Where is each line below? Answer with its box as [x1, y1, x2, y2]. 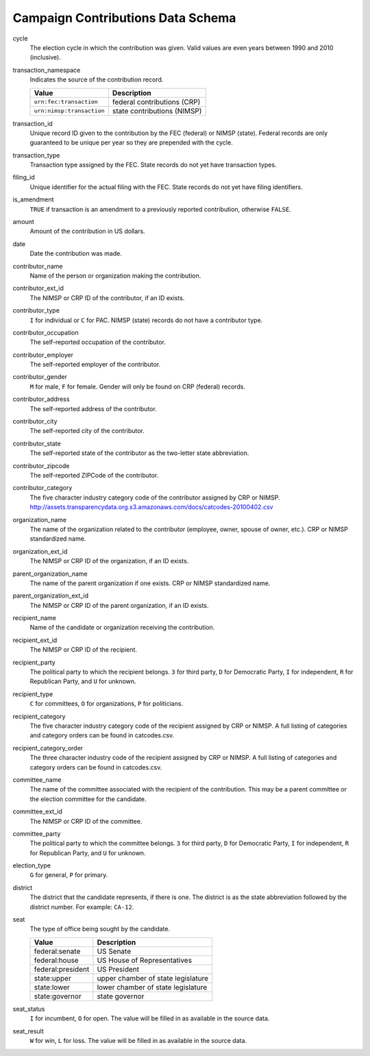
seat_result [12, 1027, 45, 1035]
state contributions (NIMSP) [112, 106, 202, 116]
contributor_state [12, 439, 61, 447]
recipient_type [12, 689, 53, 698]
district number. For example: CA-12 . [29, 902, 134, 911]
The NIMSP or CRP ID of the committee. [29, 817, 143, 825]
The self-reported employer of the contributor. [29, 360, 161, 369]
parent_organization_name [12, 569, 88, 578]
